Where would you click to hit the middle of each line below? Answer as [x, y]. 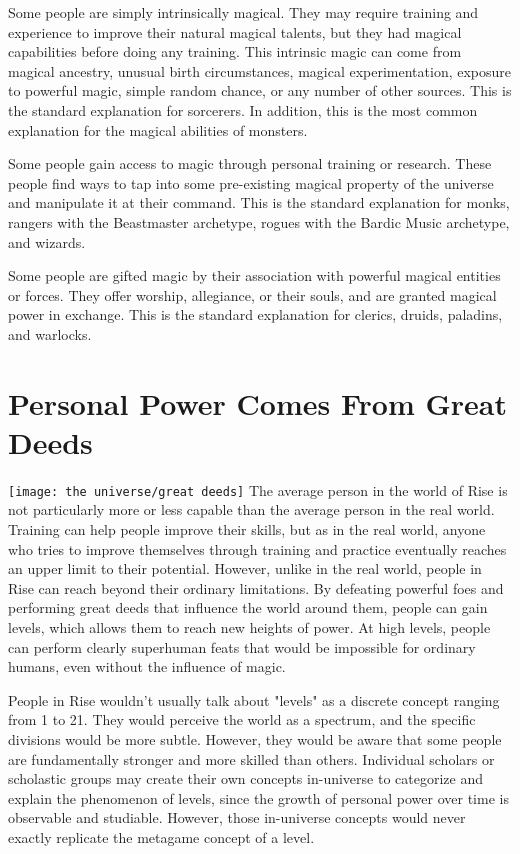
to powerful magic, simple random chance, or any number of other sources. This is [260, 90]
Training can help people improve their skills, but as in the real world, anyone [247, 529]
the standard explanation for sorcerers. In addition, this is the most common [243, 109]
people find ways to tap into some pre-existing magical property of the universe [251, 182]
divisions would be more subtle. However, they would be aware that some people [255, 739]
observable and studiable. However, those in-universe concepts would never [237, 817]
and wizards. [47, 241]
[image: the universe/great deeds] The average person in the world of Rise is [258, 489]
